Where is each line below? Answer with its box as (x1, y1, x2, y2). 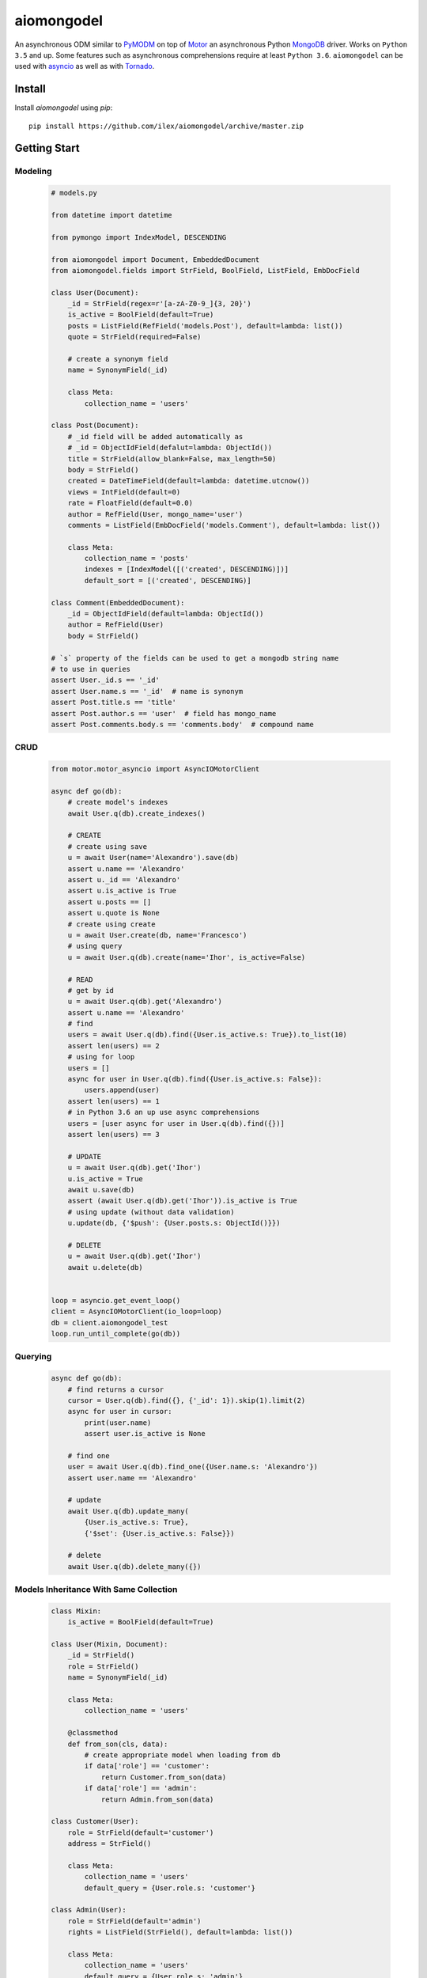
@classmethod (67, 1729, 119, 1737)
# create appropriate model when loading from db (84, 1751, 281, 1760)
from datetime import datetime (51, 210, 173, 219)
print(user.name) (84, 1418, 152, 1427)
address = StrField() (67, 1840, 152, 1848)
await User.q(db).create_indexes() (67, 809, 206, 818)
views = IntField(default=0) (67, 487, 181, 496)
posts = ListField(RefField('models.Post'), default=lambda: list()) (67, 321, 343, 330)
